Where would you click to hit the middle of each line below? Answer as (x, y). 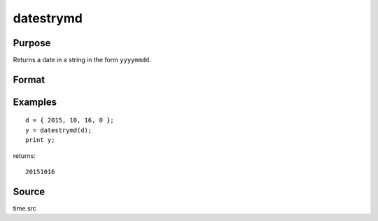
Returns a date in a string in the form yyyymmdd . (82, 60)
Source (29, 191)
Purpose (32, 43)
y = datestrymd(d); (59, 130)
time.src (24, 208)
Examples (35, 102)
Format (29, 79)
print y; (40, 140)
